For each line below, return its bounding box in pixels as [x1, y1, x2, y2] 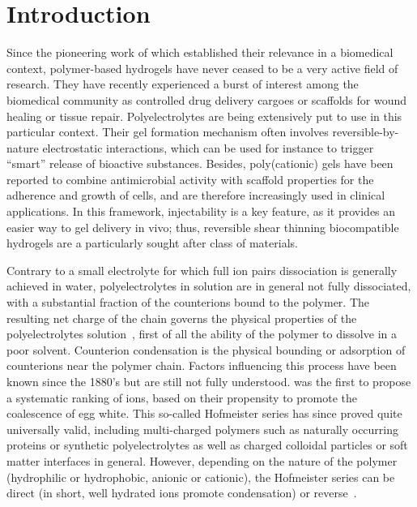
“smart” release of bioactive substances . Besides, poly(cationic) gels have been [6, 155, 394, 172]
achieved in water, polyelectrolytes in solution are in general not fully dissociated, [6, 277, 411, 294]
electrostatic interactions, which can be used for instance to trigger [42, 139, 374, 156]
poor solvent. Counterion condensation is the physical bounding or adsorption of [6, 341, 406, 358]
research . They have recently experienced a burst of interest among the [6, 75, 359, 92]
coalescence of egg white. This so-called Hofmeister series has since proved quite [6, 405, 402, 422]
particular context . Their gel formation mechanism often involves [6, 123, 329, 140]
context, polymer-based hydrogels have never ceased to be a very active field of [6, 59, 398, 76]
